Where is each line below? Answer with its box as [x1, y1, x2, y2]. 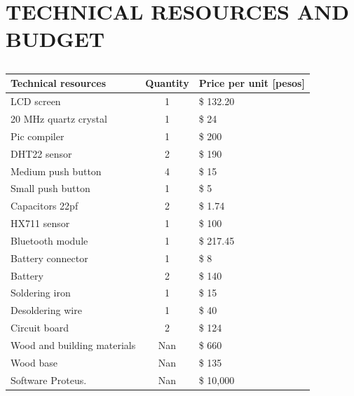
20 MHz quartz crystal [11, 111, 107, 125]
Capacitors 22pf [11, 198, 79, 213]
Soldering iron [11, 285, 71, 300]
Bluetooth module [11, 233, 88, 247]
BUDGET [6, 25, 105, 53]
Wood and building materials [11, 337, 136, 352]
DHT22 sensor [11, 146, 72, 161]
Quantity [145, 76, 189, 90]
